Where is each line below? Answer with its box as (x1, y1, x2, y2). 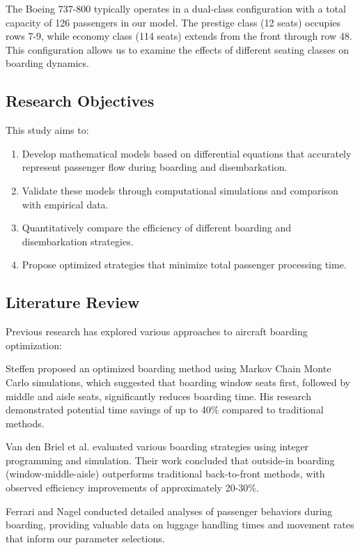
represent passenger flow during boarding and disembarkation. (22, 160, 288, 174)
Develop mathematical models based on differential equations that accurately (22, 146, 352, 160)
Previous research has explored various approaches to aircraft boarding (6, 324, 308, 339)
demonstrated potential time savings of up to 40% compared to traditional (6, 402, 324, 417)
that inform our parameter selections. (6, 530, 165, 545)
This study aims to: (6, 123, 89, 137)
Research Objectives (6, 90, 155, 112)
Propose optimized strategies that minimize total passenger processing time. (22, 257, 347, 272)
